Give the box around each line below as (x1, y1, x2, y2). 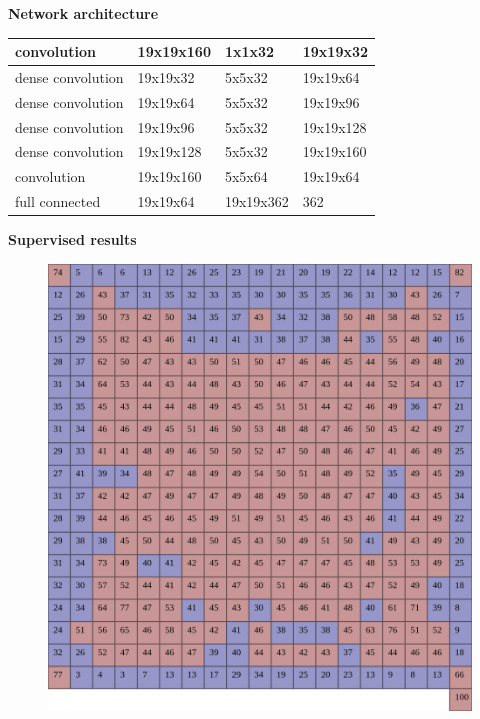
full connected (15, 191, 101, 212)
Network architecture (8, 3, 159, 23)
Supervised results (8, 229, 137, 250)
